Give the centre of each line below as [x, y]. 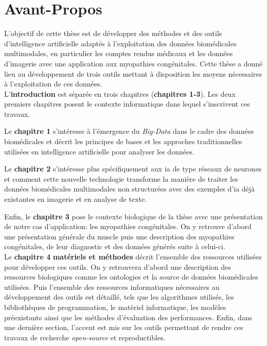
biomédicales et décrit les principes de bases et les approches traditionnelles [123, 141]
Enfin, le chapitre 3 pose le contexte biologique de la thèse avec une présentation [133, 216]
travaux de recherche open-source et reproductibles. [85, 337]
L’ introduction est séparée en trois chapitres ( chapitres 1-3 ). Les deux [120, 93]
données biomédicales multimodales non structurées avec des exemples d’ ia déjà [130, 189]
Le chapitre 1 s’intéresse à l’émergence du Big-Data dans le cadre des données [129, 131]
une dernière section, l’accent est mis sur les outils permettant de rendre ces [124, 327]
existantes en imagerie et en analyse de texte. [76, 199]
